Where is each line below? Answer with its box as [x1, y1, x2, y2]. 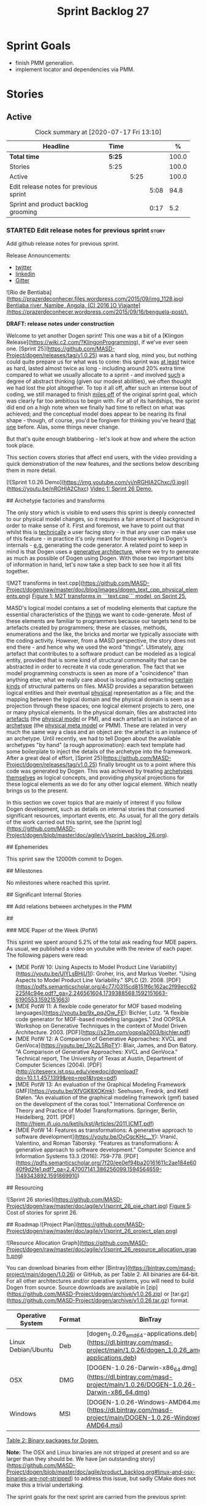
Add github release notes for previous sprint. [6, 240, 120, 247]
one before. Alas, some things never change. [6, 424, 120, 431]
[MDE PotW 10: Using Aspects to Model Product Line [15, 964, 149, 971]
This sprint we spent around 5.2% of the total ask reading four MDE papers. [6, 938, 198, 946]
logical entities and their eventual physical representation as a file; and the [6, 689, 194, 697]
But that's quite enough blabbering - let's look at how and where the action [6, 435, 196, 443]
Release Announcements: [6, 252, 71, 259]
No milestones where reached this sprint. [6, 879, 110, 886]
